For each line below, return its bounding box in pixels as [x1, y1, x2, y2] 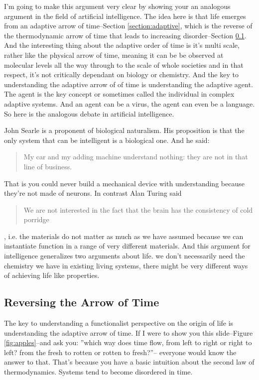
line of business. [23, 161, 72, 171]
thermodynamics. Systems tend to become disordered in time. [4, 367, 193, 377]
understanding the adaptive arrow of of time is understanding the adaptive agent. [4, 79, 253, 89]
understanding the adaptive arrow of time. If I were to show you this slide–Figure [4, 327, 253, 338]
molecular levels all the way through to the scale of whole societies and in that [4, 59, 244, 70]
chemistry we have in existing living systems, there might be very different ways [4, 260, 248, 270]
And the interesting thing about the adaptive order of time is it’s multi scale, [4, 40, 240, 50]
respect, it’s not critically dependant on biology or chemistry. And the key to [4, 69, 239, 80]
